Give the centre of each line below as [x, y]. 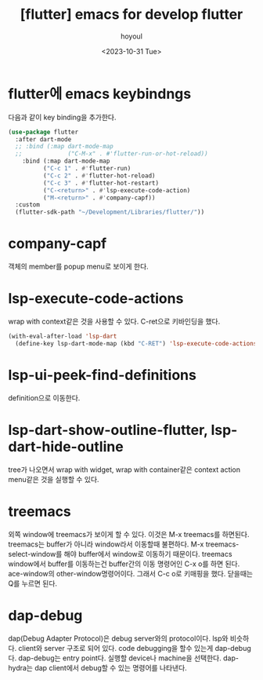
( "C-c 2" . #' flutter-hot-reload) [99, 175]
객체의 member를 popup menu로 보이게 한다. [78, 267]
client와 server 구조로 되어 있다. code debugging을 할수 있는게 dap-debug [135, 648]
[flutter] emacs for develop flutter [131, 15]
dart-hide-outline [66, 446]
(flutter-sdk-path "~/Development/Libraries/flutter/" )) [110, 212]
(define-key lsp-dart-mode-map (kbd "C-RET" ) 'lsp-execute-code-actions [136, 343]
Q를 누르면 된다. [32, 583]
